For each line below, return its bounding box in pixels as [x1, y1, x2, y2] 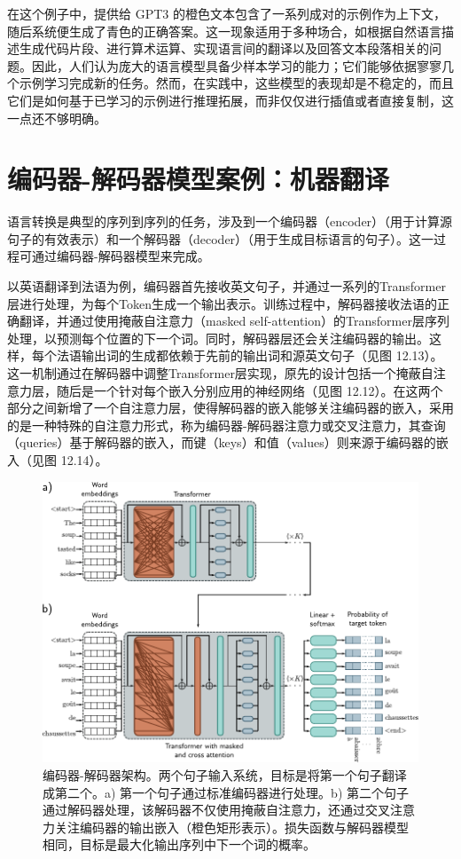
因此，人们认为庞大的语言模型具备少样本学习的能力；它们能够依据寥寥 [31, 56, 441, 75]
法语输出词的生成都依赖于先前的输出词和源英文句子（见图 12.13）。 [56, 346, 443, 365]
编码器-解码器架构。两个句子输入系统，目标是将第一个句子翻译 [43, 765, 407, 784]
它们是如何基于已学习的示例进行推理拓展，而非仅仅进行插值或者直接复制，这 [7, 91, 454, 109]
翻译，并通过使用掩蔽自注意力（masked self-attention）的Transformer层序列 [19, 311, 449, 330]
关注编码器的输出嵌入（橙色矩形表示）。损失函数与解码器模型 [54, 817, 409, 836]
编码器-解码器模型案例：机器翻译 [7, 161, 389, 197]
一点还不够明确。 [7, 108, 106, 127]
